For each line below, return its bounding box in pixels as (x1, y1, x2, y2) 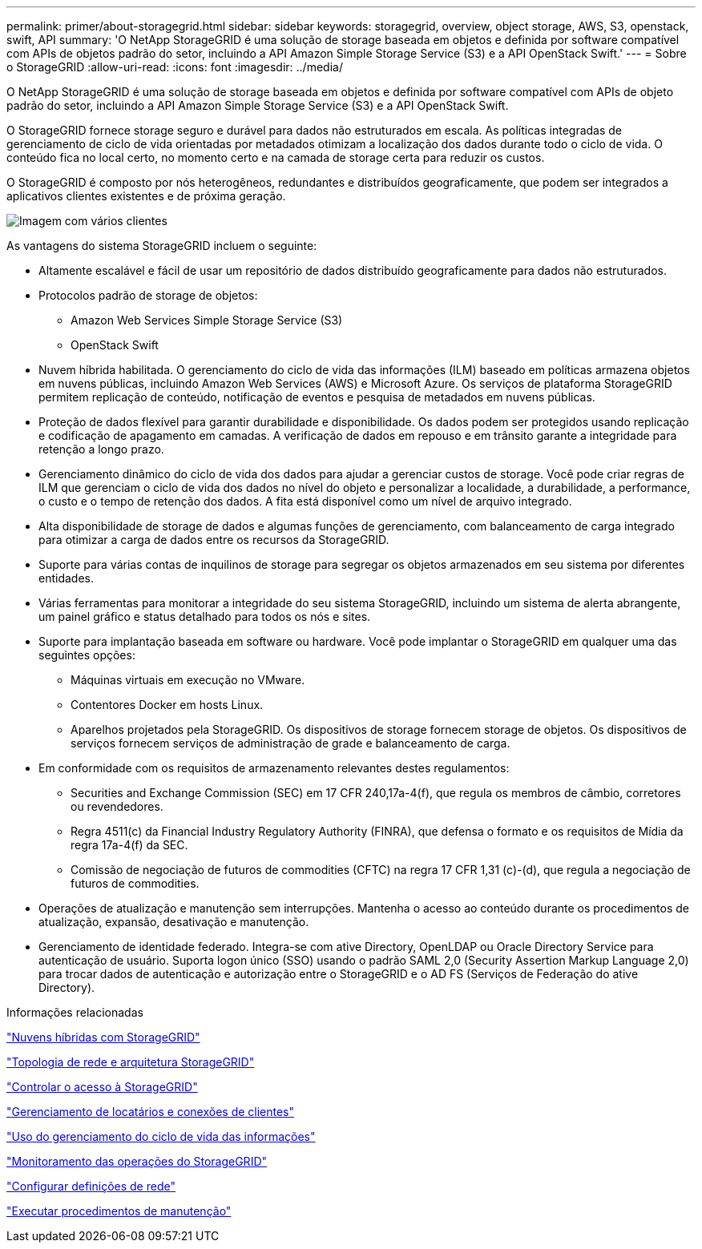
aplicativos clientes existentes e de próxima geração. (6, 189, 286, 203)
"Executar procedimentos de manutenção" (6, 1204, 232, 1218)
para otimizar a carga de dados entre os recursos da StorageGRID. (38, 533, 389, 546)
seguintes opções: (38, 648, 135, 662)
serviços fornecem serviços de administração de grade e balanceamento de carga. (71, 736, 510, 750)
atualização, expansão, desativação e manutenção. (38, 915, 309, 929)
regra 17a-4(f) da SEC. (71, 838, 188, 852)
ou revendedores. (71, 800, 163, 813)
